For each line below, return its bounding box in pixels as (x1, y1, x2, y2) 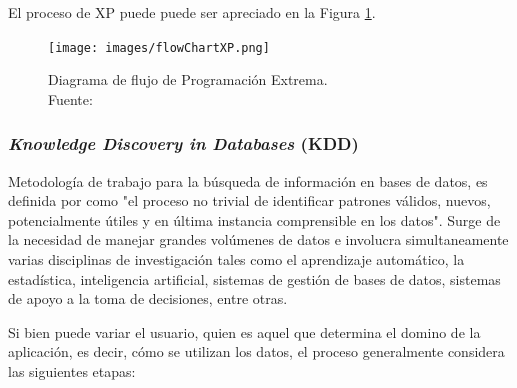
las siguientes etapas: (8, 361, 136, 381)
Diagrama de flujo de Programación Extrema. (48, 69, 328, 90)
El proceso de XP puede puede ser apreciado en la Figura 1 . (8, 2, 376, 22)
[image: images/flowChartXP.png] (48, 40, 270, 55)
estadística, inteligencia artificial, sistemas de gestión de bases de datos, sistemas (8, 268, 501, 289)
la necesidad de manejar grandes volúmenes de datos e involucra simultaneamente (8, 229, 509, 250)
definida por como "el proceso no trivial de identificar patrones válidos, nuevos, (8, 190, 491, 211)
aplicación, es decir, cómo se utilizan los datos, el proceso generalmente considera (8, 341, 505, 362)
